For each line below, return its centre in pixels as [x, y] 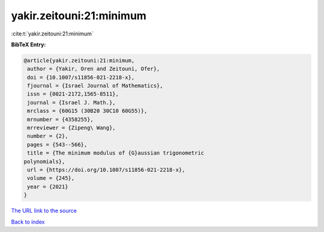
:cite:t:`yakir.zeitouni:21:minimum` [52, 34]
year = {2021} [48, 187]
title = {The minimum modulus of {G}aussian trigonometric [116, 153]
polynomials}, [44, 161]
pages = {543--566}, [57, 145]
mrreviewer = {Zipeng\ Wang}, [72, 128]
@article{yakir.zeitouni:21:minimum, [79, 60]
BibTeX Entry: [28, 44]
